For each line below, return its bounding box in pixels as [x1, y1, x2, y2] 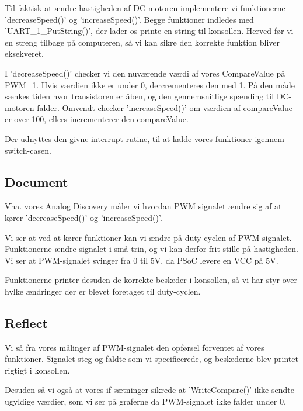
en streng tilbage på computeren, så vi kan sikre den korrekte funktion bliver [5, 36, 280, 48]
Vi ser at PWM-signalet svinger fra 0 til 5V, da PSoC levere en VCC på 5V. [5, 254, 278, 266]
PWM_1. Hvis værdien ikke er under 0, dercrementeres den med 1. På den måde [5, 78, 295, 91]
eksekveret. [5, 47, 44, 60]
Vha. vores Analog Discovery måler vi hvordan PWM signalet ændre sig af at [5, 200, 282, 212]
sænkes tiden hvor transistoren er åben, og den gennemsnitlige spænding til [5, 90, 274, 102]
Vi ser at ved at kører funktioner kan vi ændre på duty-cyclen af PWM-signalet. [5, 231, 292, 243]
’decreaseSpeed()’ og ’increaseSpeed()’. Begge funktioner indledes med [5, 13, 254, 25]
